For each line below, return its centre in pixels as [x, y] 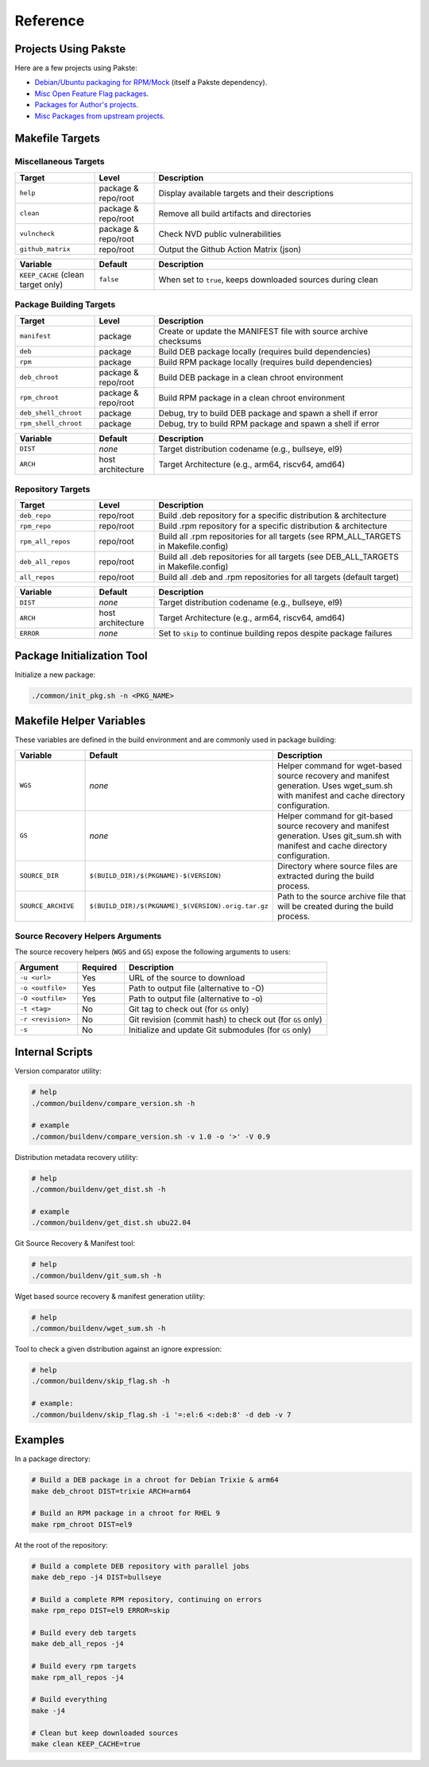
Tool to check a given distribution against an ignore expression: [118, 1349]
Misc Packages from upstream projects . [100, 116]
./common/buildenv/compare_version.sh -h [113, 1103]
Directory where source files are [337, 866]
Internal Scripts [54, 1052]
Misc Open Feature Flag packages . [92, 93]
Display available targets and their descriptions [246, 193]
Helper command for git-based [335, 816]
